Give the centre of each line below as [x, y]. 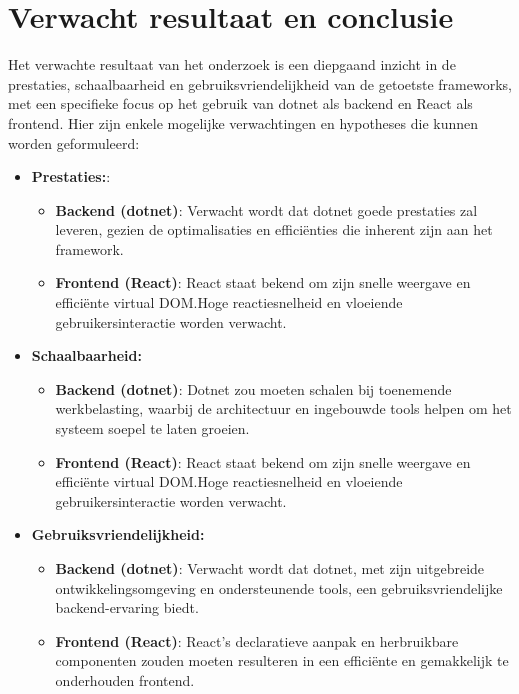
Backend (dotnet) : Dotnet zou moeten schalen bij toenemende [253, 388]
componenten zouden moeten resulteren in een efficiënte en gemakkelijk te [282, 660]
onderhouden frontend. [125, 679]
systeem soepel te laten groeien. [152, 428]
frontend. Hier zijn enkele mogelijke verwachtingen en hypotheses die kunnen [243, 122]
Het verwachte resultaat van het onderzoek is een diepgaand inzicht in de [232, 64]
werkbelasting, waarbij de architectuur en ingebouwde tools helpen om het [283, 408]
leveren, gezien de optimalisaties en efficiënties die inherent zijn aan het [274, 229]
